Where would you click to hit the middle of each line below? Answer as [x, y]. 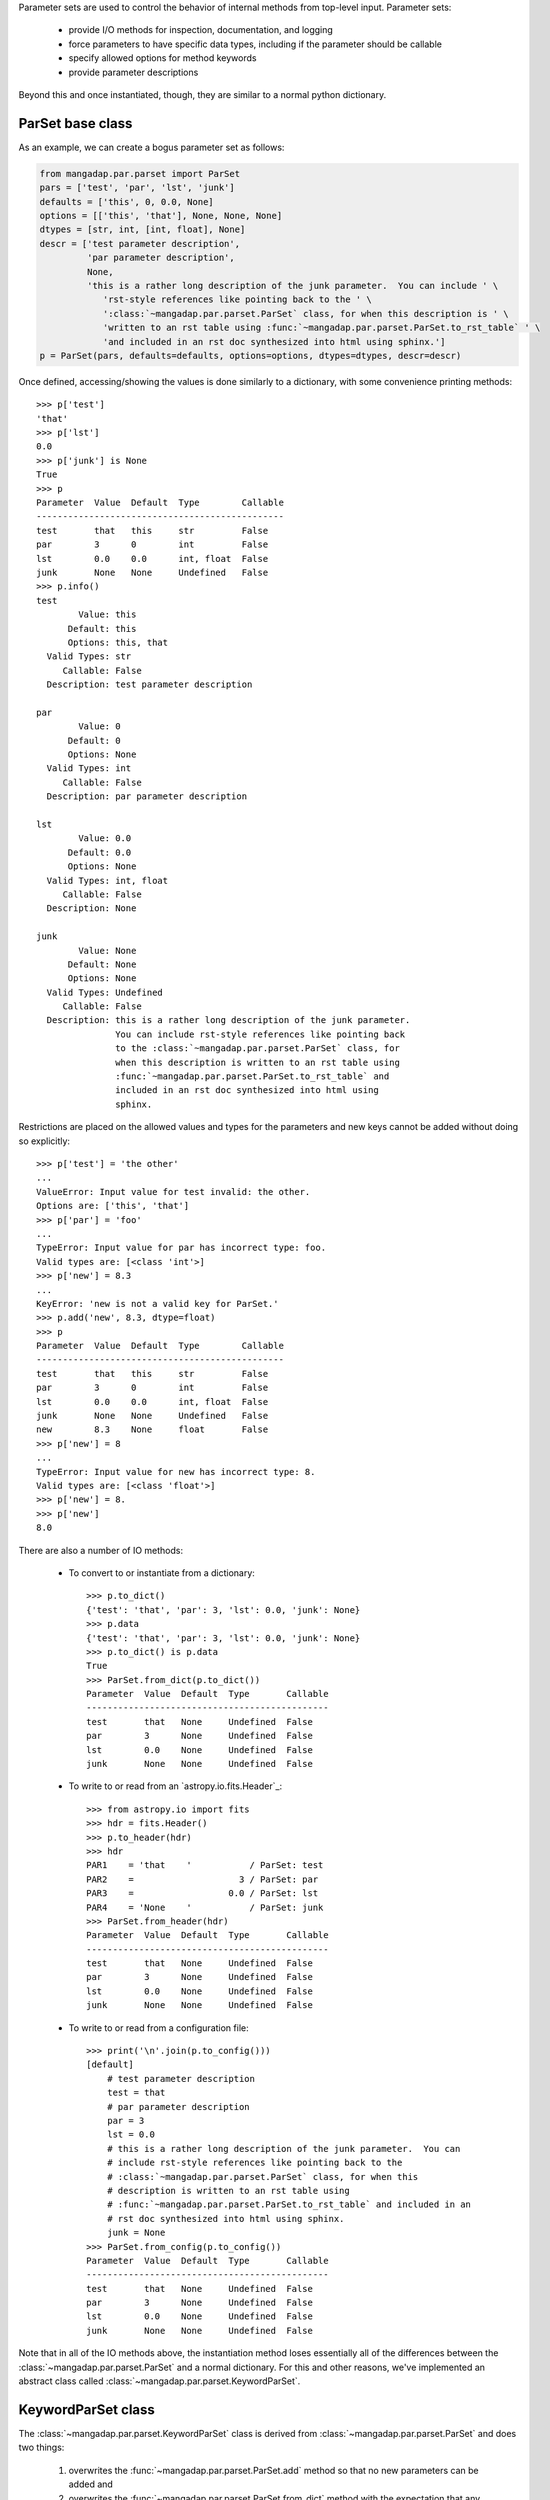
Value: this [107, 614]
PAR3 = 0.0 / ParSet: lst [202, 1893]
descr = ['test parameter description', [139, 243]
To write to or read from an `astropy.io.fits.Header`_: [175, 1786]
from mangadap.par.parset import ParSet [139, 173]
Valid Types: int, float [107, 880]
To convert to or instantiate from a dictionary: [161, 1572]
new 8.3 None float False [152, 1429]
